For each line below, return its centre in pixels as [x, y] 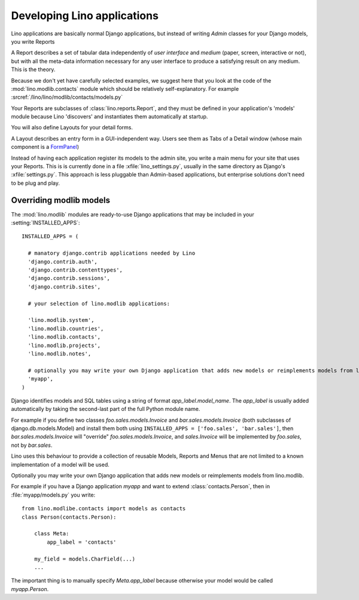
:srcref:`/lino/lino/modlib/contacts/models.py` [67, 97]
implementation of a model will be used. [60, 464]
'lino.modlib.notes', [60, 354]
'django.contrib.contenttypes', [75, 270]
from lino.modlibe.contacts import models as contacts [104, 509]
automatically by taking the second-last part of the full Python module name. [106, 409]
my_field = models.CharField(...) [85, 559]
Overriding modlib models [61, 200]
